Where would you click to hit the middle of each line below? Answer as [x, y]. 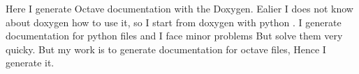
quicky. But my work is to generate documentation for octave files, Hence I [166, 49]
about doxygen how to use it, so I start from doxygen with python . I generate [174, 22]
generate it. [30, 63]
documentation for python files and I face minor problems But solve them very [174, 36]
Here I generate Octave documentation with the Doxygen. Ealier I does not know [179, 8]
